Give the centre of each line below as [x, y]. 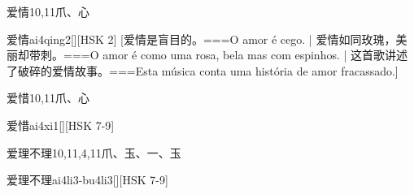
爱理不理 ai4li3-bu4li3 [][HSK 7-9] [87, 180]
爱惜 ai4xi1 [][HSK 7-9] [61, 125]
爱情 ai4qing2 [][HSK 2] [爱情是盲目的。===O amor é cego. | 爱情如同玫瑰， [201, 39]
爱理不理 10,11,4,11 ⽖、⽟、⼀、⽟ [94, 152]
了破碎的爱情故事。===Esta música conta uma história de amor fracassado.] [203, 70]
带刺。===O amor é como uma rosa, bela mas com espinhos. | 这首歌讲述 [218, 55]
